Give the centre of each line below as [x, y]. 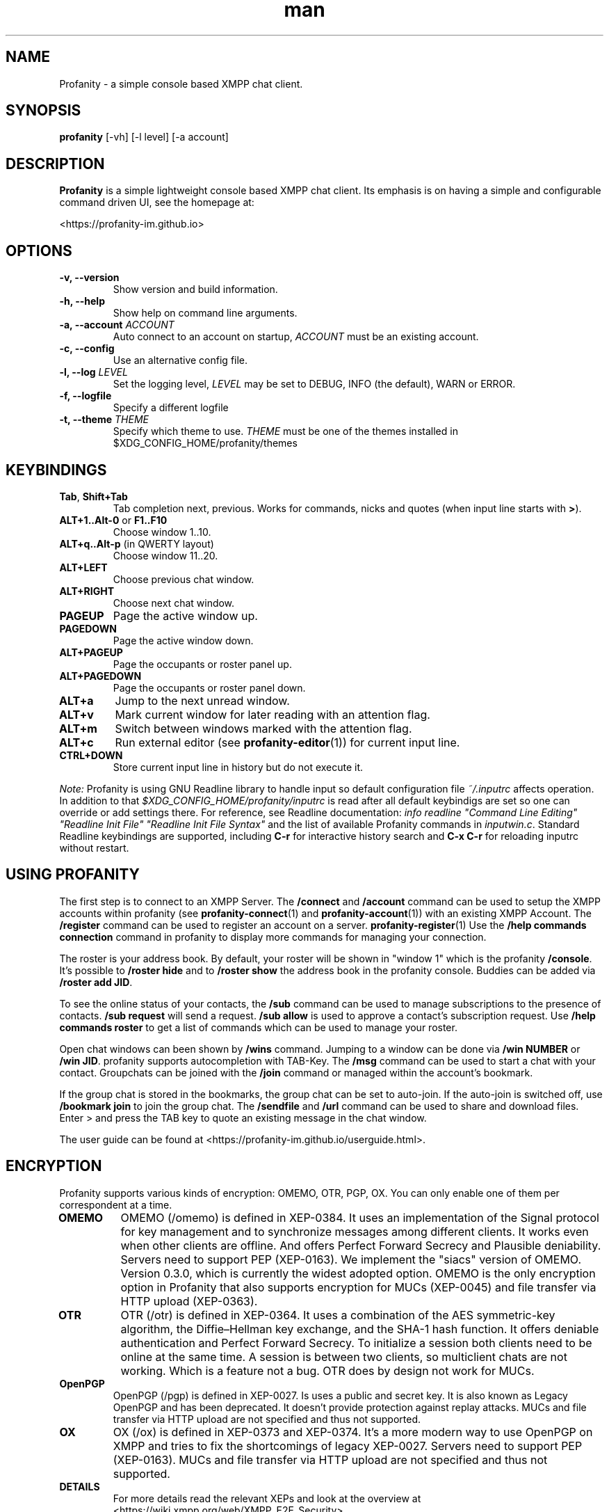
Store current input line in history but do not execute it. [238, 767]
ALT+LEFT [83, 567]
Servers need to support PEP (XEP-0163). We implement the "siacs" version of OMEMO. [351, 1259]
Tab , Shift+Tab [94, 496]
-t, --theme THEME [104, 420]
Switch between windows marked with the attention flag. [263, 728]
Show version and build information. [195, 289]
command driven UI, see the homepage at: [157, 202]
